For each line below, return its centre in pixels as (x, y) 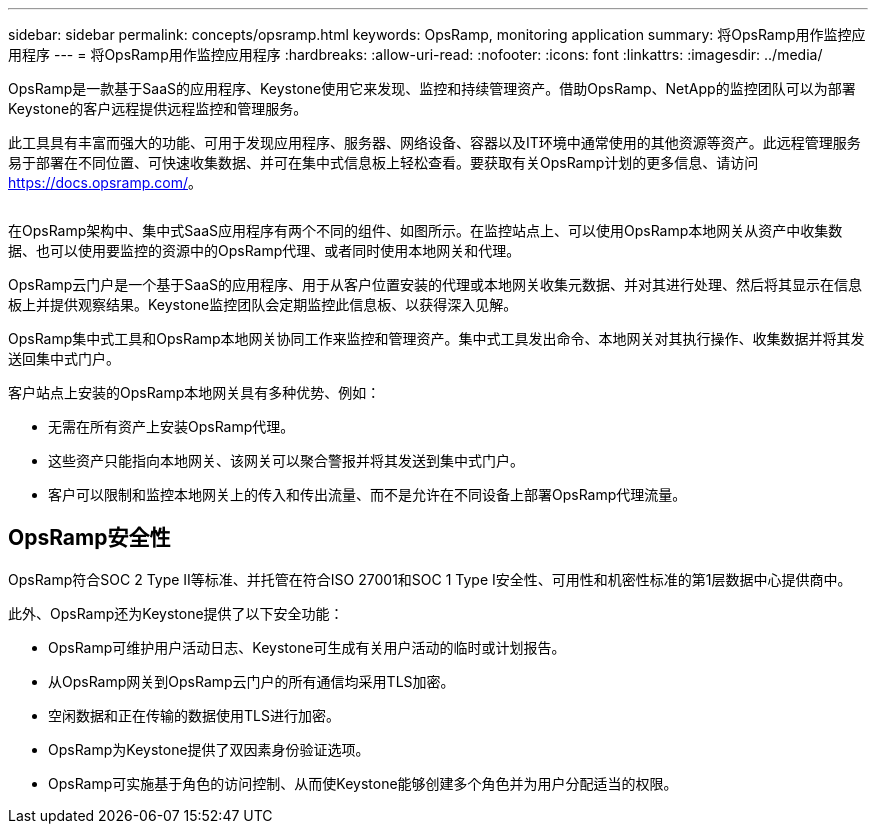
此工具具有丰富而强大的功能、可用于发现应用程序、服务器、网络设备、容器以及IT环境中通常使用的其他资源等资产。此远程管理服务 (434, 142)
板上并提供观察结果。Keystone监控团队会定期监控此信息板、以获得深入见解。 (263, 304)
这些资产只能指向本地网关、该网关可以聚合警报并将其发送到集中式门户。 (286, 460)
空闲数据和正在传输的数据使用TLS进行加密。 (194, 715)
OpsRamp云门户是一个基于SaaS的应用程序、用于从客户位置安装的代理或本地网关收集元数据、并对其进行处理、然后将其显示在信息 (435, 284)
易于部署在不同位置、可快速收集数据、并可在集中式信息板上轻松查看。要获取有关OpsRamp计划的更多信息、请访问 (383, 162)
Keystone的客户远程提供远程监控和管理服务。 (158, 108)
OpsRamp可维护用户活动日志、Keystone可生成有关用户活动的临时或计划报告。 (307, 647)
